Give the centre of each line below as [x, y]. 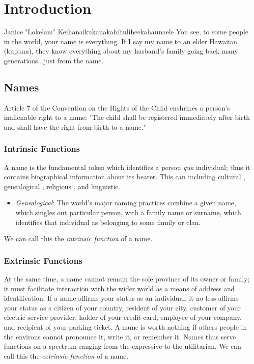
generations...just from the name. [54, 60]
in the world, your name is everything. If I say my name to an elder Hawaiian [121, 41]
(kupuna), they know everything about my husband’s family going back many [121, 51]
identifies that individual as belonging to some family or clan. [108, 222]
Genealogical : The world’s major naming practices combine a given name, [126, 203]
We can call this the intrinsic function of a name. [78, 238]
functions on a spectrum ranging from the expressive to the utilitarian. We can [123, 346]
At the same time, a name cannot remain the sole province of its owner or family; [127, 279]
